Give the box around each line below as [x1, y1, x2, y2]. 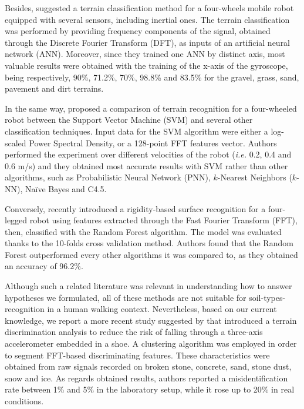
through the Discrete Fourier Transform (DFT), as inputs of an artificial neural [5, 36, 291, 48]
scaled [5, 136, 26, 149]
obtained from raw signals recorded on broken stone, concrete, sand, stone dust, [5, 360, 292, 373]
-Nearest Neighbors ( [217, 171, 292, 183]
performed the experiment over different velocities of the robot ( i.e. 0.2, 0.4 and [5, 148, 292, 160]
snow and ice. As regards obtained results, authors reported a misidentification [5, 371, 288, 384]
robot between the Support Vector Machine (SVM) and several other [5, 113, 253, 126]
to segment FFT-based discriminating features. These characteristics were [5, 348, 270, 361]
